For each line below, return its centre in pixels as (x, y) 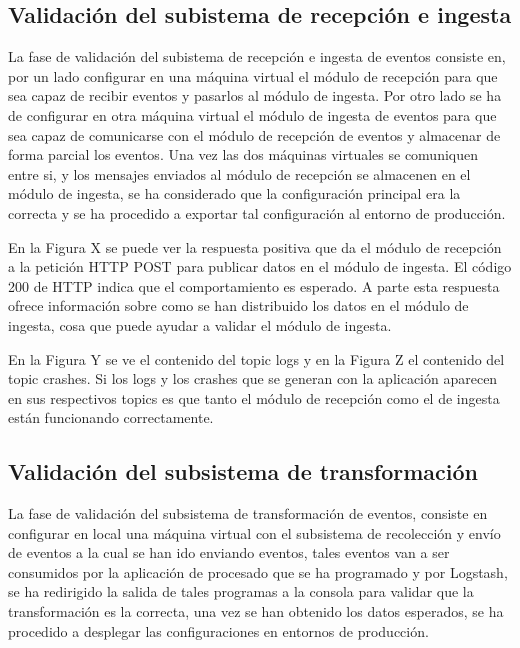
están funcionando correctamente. (111, 417)
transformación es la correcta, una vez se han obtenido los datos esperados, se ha (256, 611)
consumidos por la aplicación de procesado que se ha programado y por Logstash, (258, 571)
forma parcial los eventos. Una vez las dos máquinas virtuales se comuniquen (243, 154)
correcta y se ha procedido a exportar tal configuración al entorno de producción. (257, 212)
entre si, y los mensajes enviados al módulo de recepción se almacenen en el (239, 173)
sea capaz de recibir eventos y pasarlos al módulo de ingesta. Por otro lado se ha (255, 95)
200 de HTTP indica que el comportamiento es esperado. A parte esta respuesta (254, 285)
